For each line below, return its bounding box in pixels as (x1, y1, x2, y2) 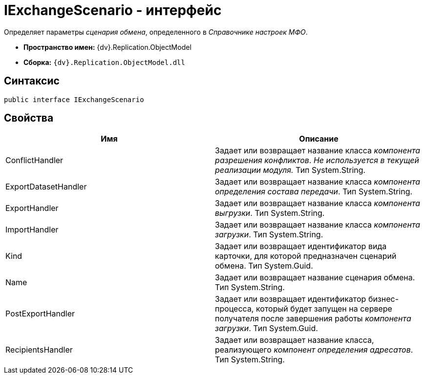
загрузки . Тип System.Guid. (215, 323, 318, 334)
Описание (299, 134, 339, 144)
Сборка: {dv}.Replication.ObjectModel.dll (23, 58, 185, 66)
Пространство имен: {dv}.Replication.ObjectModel (23, 42, 191, 51)
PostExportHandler (5, 309, 75, 319)
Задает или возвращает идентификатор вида (215, 241, 387, 252)
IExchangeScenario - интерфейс (4, 2, 222, 19)
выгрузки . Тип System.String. (215, 208, 325, 218)
